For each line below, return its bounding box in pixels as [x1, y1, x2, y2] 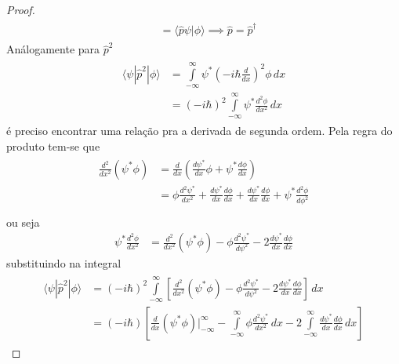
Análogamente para [6, 41, 100, 57]
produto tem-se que [6, 138, 100, 155]
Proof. [6, 2, 35, 17]
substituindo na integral [6, 255, 122, 271]
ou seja [6, 213, 40, 230]
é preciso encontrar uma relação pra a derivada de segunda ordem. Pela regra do [6, 122, 393, 139]
